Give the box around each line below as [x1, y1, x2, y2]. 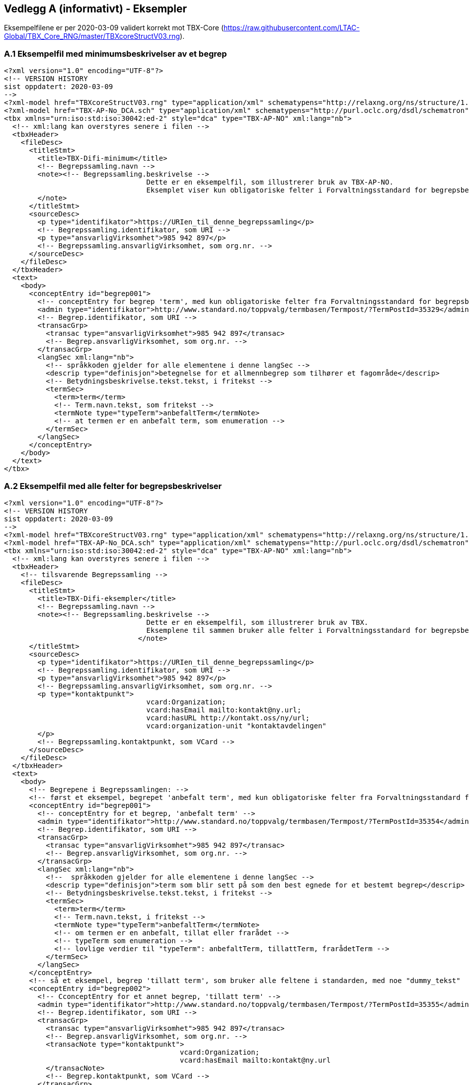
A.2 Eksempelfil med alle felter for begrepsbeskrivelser [4, 481, 222, 491]
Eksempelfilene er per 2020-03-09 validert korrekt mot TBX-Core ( [4, 23, 224, 32]
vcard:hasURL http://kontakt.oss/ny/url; [146, 713, 310, 722]
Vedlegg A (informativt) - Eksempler [4, 2, 187, 15]
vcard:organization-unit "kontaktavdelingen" [146, 721, 327, 730]
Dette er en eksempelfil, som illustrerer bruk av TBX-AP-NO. [146, 178, 393, 187]
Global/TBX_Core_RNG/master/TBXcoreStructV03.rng [4, 32, 180, 41]
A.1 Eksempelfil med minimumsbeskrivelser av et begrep [4, 48, 227, 59]
